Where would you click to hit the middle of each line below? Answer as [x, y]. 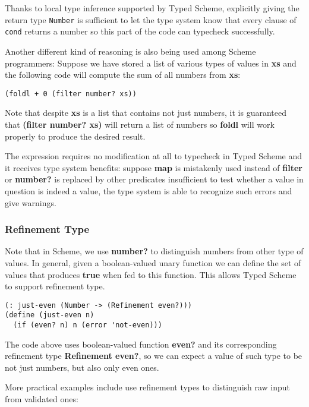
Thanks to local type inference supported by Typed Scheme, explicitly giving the [152, 8]
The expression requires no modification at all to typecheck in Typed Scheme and [154, 156]
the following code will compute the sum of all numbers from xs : [123, 75]
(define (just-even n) [50, 315]
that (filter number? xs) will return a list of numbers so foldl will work [140, 124]
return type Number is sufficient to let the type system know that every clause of [151, 19]
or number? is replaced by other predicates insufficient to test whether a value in [154, 179]
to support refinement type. [55, 286]
